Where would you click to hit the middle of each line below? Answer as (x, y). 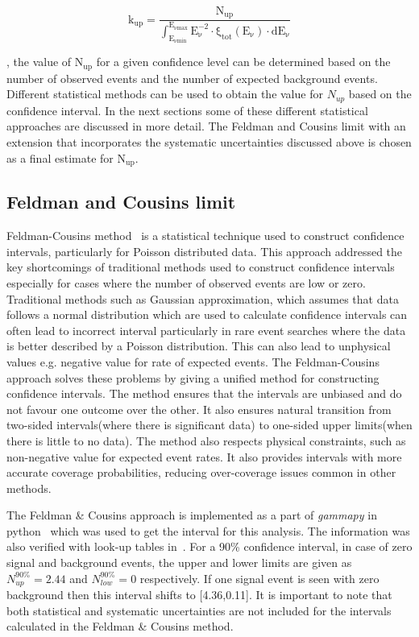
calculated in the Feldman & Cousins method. (120, 626)
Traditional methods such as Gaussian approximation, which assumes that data (203, 298)
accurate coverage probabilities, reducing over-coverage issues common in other (201, 472)
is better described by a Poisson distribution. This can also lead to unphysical (199, 346)
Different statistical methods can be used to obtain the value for (165, 94)
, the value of (39, 62)
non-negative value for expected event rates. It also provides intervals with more (204, 456)
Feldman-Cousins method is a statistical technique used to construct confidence (205, 236)
